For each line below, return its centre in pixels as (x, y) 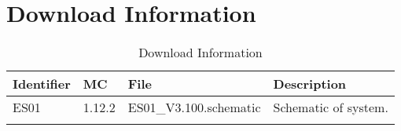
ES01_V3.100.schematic (194, 107)
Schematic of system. (331, 107)
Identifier (42, 84)
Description (310, 84)
